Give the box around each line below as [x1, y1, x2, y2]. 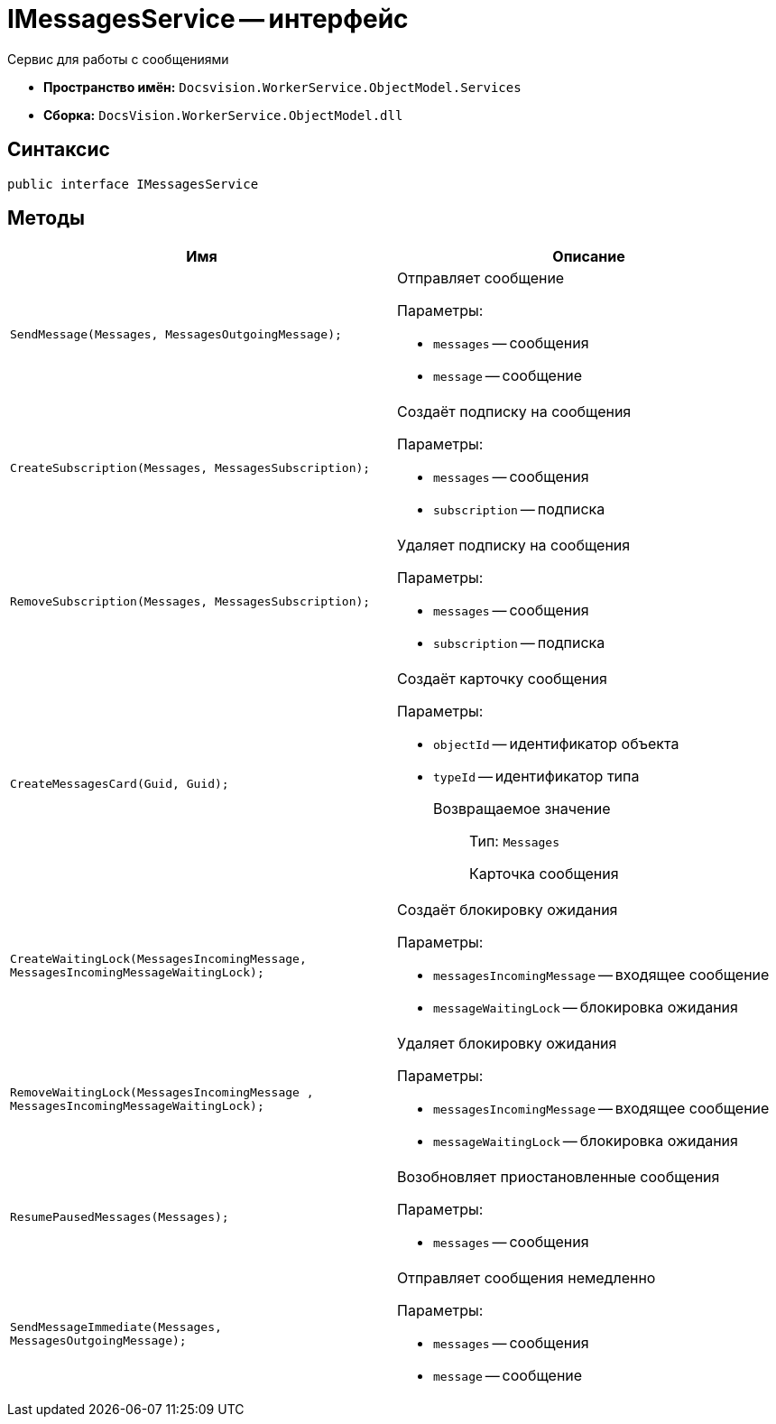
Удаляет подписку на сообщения [397, 536, 631, 555]
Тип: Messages [469, 832, 560, 851]
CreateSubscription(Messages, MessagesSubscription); [10, 460, 371, 475]
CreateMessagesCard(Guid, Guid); [10, 776, 229, 791]
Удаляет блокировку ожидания [397, 1034, 617, 1053]
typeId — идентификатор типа [433, 767, 640, 786]
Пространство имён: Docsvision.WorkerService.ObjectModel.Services [43, 79, 522, 95]
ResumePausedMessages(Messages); [10, 1209, 229, 1224]
